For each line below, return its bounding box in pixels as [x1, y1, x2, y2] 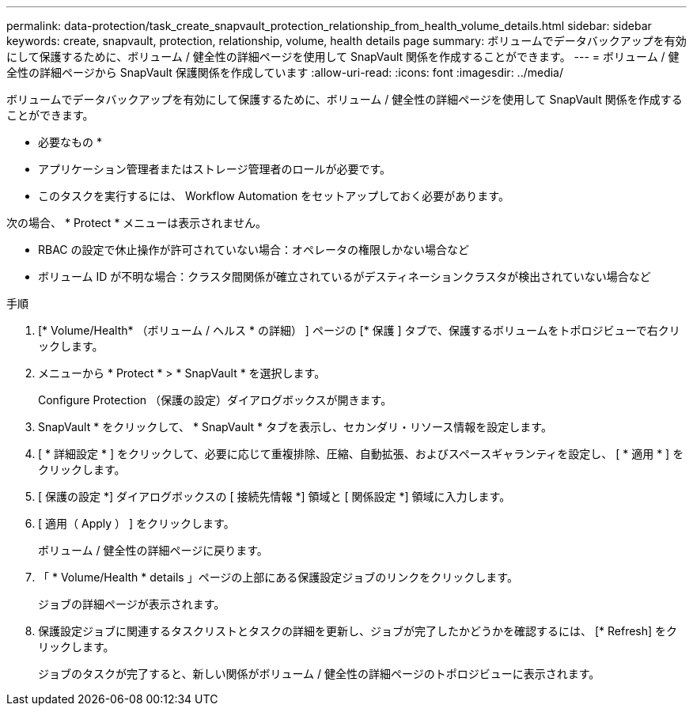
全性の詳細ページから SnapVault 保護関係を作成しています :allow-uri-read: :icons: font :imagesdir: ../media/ [6, 66, 564, 79]
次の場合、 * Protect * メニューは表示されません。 [6, 216, 267, 229]
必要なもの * [38, 135, 102, 149]
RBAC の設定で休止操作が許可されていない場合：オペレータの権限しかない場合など [38, 243, 470, 256]
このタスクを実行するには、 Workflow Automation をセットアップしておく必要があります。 [38, 189, 509, 203]
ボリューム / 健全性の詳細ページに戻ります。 [38, 543, 268, 557]
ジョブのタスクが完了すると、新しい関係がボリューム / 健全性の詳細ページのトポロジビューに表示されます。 [38, 667, 600, 680]
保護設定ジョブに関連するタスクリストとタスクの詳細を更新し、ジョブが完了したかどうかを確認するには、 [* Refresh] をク [38, 624, 678, 638]
